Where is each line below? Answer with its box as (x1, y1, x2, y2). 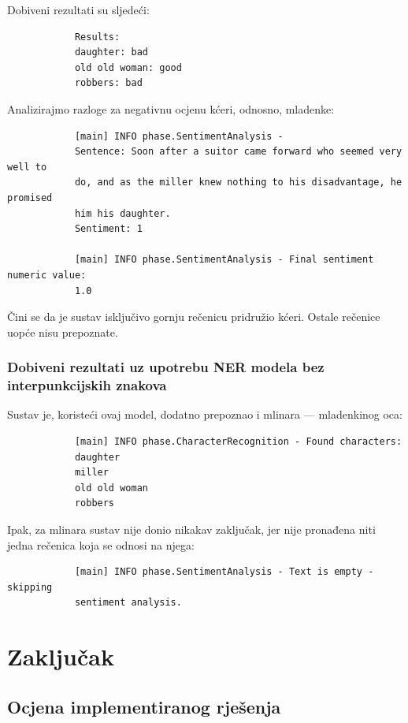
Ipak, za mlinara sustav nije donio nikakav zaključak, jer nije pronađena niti (7, 520, 376, 537)
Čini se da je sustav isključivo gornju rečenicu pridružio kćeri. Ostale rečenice (7, 308, 380, 325)
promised (7, 192, 53, 203)
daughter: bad (74, 47, 148, 58)
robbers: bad (74, 77, 143, 89)
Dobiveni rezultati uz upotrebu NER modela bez (7, 357, 325, 377)
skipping (7, 581, 53, 593)
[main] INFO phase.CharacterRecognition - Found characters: (74, 436, 402, 448)
